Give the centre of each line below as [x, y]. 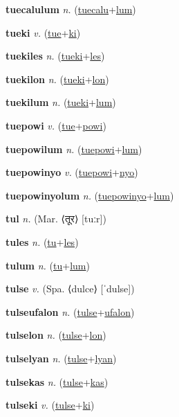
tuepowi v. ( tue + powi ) [56, 125]
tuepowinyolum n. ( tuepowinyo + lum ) [90, 195]
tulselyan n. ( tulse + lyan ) [61, 358]
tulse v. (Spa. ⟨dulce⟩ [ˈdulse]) [70, 289]
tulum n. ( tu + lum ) [48, 265]
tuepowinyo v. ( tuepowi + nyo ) [72, 172]
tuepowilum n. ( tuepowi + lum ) [74, 149]
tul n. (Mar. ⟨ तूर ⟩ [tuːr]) [56, 219]
